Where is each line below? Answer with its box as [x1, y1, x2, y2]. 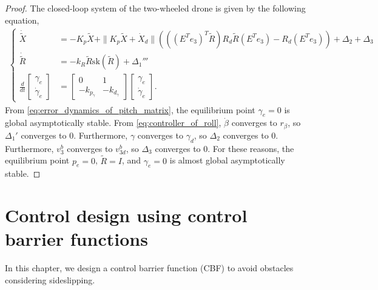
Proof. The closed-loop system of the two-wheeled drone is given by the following [5, 2, 306, 14]
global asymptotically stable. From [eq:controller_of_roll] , [5, 116, 221, 129]
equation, [5, 13, 39, 26]
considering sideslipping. [5, 273, 95, 286]
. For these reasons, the [208, 142, 294, 154]
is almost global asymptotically [169, 154, 285, 166]
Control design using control [5, 203, 248, 228]
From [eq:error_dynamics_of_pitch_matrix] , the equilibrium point [5, 103, 255, 116]
